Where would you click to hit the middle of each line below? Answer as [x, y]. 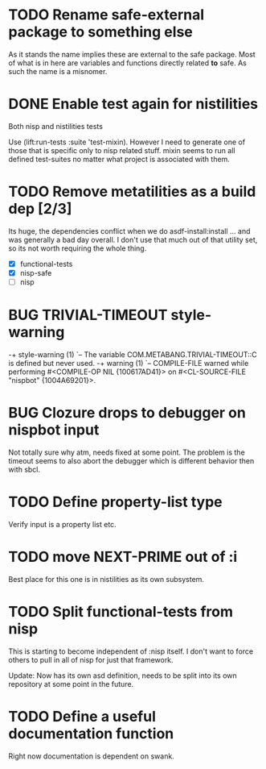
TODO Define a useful [82, 716]
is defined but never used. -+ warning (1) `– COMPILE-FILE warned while [129, 363]
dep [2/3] [40, 209]
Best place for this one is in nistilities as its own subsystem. [106, 579]
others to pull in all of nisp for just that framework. [91, 659]
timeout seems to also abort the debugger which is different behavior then [131, 460]
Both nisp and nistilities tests [55, 126]
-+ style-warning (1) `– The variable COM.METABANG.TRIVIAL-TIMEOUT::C [133, 354]
